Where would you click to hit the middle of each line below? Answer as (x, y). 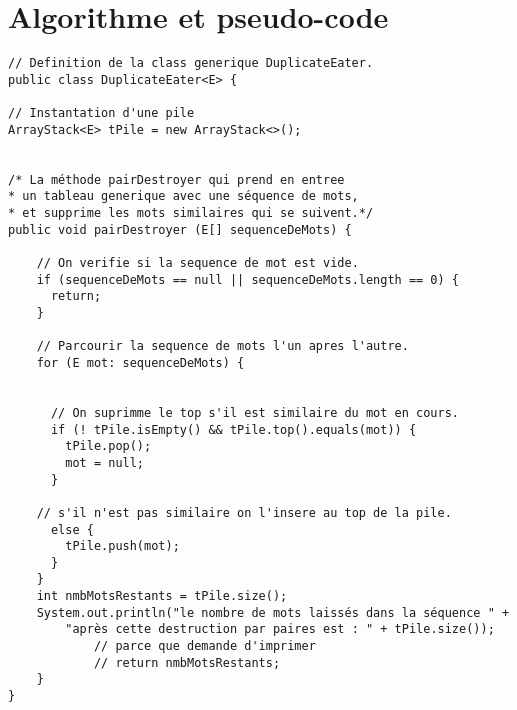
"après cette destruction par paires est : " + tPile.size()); (280, 629)
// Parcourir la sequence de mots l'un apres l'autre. (222, 346)
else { (72, 529)
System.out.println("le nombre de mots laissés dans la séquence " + (273, 612)
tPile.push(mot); (122, 546)
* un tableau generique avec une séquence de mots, (183, 196)
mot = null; (105, 462)
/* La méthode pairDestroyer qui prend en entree (176, 179)
